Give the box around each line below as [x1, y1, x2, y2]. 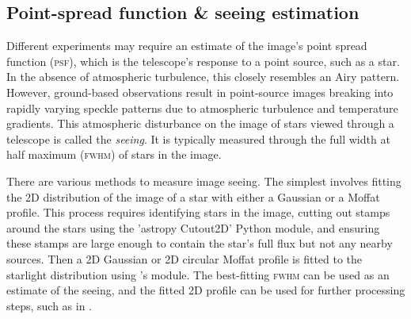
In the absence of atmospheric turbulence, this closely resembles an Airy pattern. [6, 68, 400, 85]
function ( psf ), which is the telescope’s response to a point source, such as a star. [6, 52, 400, 69]
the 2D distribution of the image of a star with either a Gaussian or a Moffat [6, 188, 380, 205]
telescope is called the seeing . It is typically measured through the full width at [6, 130, 390, 147]
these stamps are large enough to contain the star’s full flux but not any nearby [6, 235, 393, 252]
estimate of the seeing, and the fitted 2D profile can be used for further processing [6, 282, 405, 298]
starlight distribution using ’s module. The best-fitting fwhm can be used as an [6, 266, 390, 282]
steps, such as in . [6, 297, 93, 313]
